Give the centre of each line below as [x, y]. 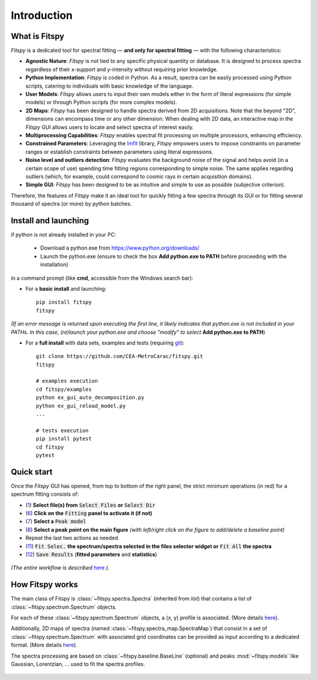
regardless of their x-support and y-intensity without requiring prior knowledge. [122, 69]
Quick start [32, 472]
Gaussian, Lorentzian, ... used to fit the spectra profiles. [78, 664]
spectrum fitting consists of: [45, 494]
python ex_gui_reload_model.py [81, 406]
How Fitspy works [45, 585]
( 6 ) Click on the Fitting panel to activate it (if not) [89, 513]
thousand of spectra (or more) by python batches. [71, 204]
